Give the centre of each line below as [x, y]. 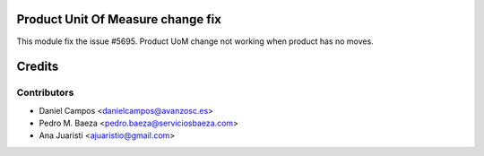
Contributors [45, 92]
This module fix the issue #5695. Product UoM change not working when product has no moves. [195, 41]
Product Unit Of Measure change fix [119, 19]
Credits [38, 67]
